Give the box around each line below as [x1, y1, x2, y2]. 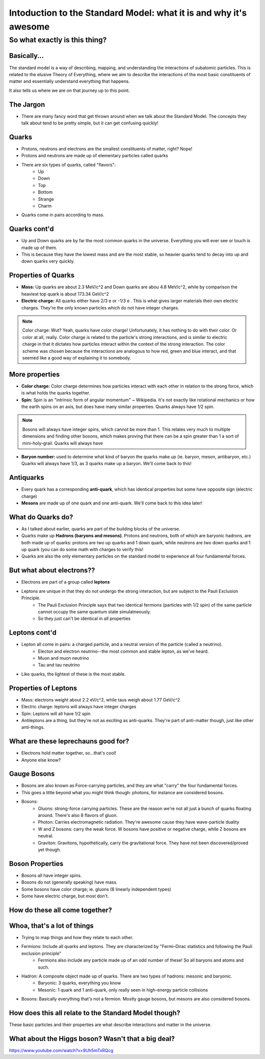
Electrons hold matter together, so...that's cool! [21, 750, 116, 756]
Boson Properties [9, 860, 64, 868]
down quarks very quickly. [21, 258, 75, 264]
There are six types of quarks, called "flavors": [21, 162, 116, 167]
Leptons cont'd [9, 629, 56, 637]
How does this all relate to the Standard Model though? [9, 1008, 181, 1017]
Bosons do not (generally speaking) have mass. [21, 879, 118, 885]
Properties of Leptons [9, 684, 77, 692]
